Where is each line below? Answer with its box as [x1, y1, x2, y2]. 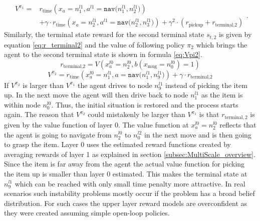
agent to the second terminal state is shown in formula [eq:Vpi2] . [4, 49, 202, 59]
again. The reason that [4, 109, 74, 119]
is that [199, 109, 219, 119]
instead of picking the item [165, 79, 247, 90]
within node [4, 99, 41, 109]
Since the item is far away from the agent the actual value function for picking [4, 158, 245, 169]
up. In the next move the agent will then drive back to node [4, 89, 188, 100]
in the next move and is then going [144, 129, 251, 139]
